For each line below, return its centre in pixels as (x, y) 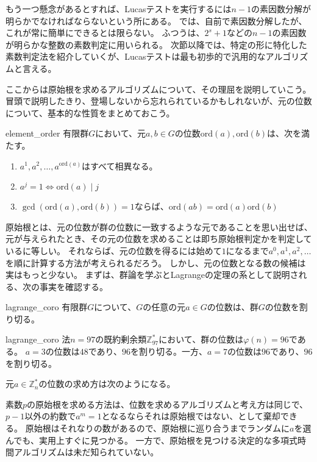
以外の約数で (50, 416)
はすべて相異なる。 (120, 165)
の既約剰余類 (121, 339)
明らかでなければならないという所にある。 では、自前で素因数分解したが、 (156, 20)
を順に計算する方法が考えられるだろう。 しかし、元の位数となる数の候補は (156, 262)
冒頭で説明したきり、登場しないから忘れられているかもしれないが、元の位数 (159, 101)
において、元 (121, 133)
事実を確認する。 (73, 286)
